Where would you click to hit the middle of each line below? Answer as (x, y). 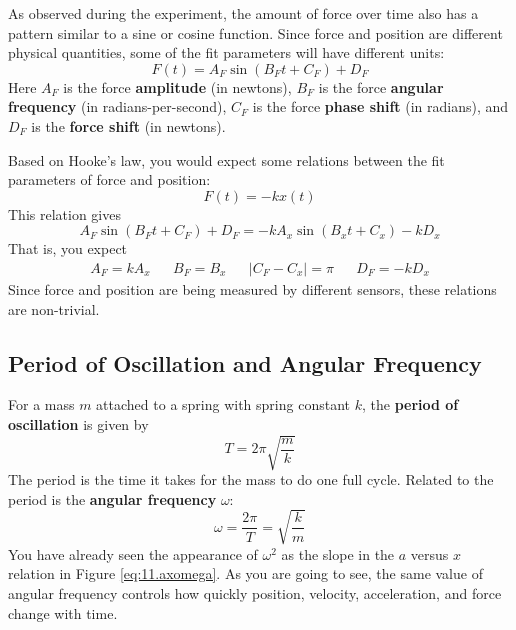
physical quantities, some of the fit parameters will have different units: (226, 52)
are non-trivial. (54, 308)
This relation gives (64, 213)
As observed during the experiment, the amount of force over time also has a (243, 13)
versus (429, 553)
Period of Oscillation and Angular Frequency (245, 362)
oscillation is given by (78, 423)
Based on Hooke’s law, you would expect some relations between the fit (226, 159)
